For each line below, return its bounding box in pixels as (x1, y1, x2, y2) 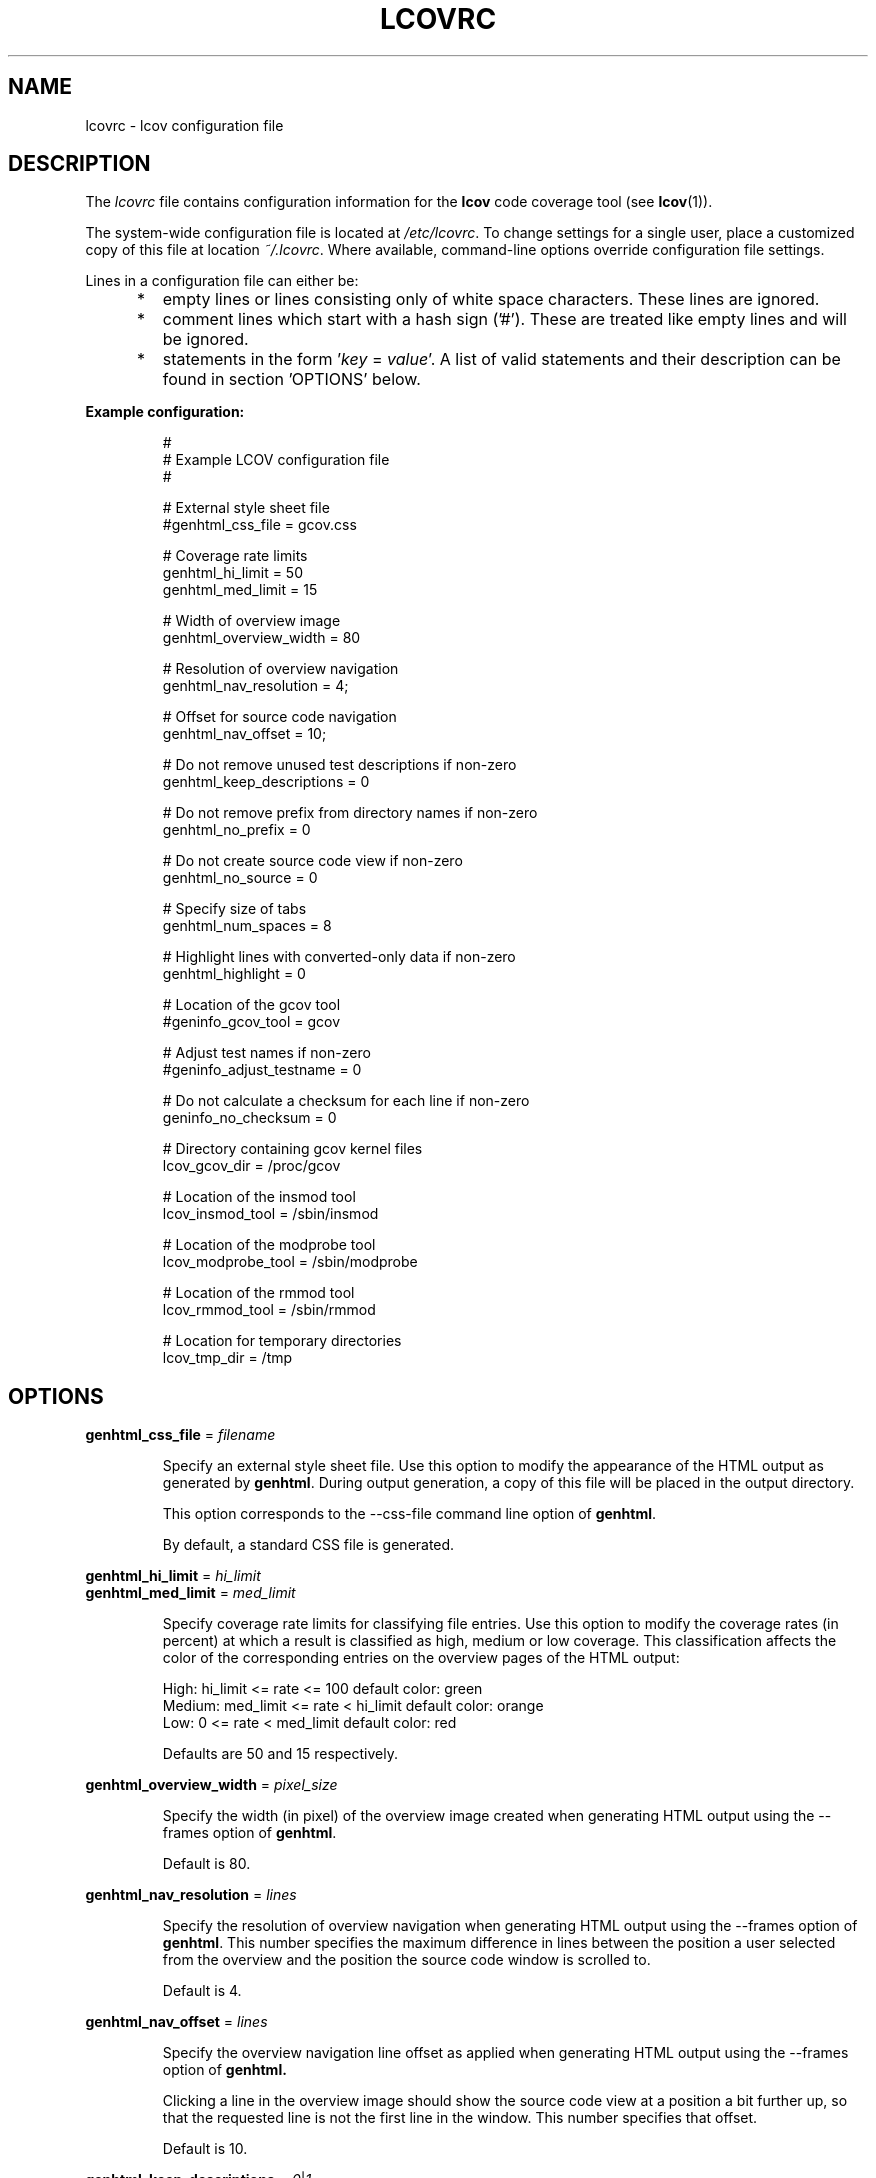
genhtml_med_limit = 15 (162, 581, 318, 599)
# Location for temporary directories (162, 1332, 402, 1350)
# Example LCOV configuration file (162, 451, 390, 469)
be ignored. (162, 329, 249, 350)
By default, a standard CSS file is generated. (162, 1536, 455, 1554)
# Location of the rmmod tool (162, 1284, 355, 1302)
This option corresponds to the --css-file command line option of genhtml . (162, 1505, 657, 1523)
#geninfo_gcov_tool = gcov (162, 1013, 341, 1031)
